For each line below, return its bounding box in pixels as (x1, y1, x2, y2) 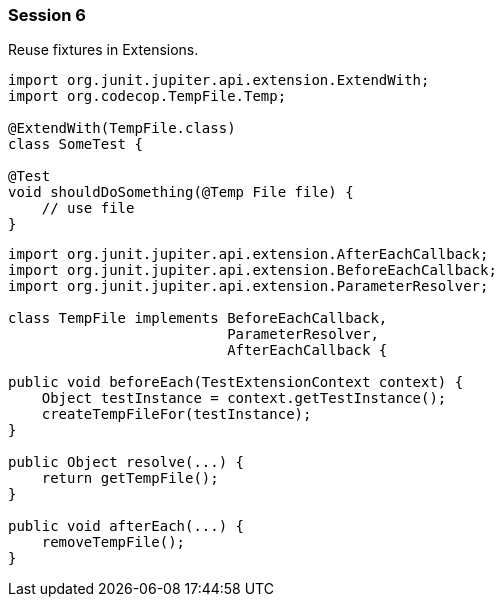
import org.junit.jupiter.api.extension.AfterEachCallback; (8, 246, 489, 263)
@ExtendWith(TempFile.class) (8, 120, 236, 137)
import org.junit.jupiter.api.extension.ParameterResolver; (8, 278, 489, 295)
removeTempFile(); (41, 534, 186, 551)
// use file (41, 200, 135, 217)
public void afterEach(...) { (8, 518, 245, 535)
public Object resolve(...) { (8, 454, 245, 471)
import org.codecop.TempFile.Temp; (8, 88, 287, 105)
